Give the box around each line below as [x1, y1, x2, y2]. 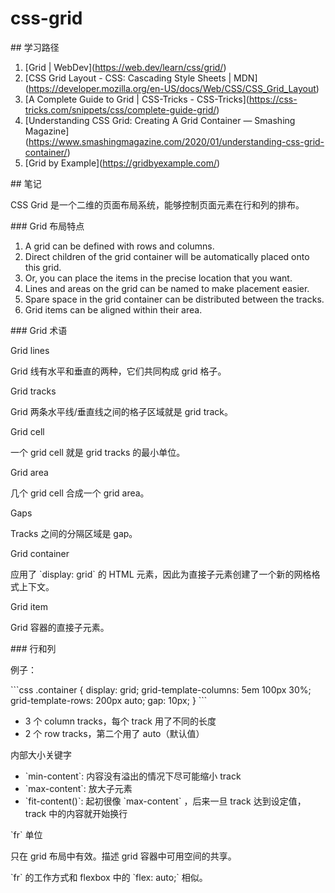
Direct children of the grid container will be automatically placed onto [24, 250, 310, 262]
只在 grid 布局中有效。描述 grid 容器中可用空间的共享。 [10, 850, 237, 862]
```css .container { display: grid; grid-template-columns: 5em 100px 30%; [10, 683, 312, 696]
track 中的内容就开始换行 [24, 807, 128, 819]
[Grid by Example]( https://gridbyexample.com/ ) [24, 157, 221, 169]
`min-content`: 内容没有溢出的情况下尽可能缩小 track [24, 770, 242, 782]
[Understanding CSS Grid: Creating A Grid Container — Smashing [24, 114, 296, 126]
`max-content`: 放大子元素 [24, 782, 133, 794]
